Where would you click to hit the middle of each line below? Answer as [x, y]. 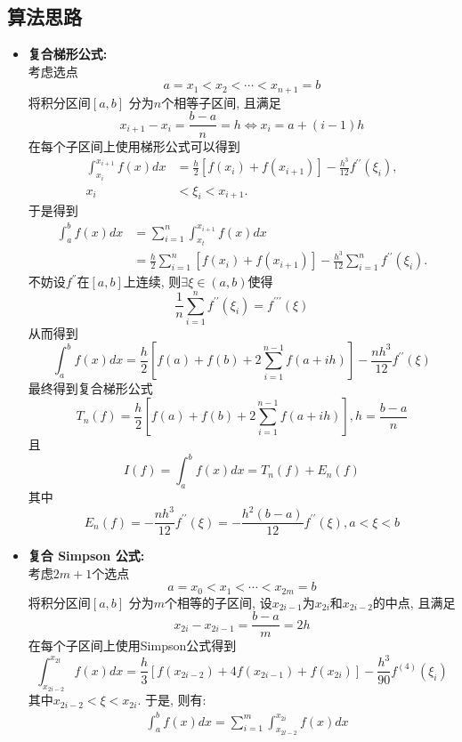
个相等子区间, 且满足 [221, 102]
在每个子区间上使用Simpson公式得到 [132, 645]
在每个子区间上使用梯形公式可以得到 [134, 145]
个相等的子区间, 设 [219, 602]
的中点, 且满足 [414, 602]
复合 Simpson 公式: [86, 556]
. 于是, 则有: [172, 700]
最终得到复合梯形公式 [90, 388]
